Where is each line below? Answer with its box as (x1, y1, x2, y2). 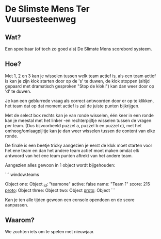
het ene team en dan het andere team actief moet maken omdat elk (5, 147, 140, 154)
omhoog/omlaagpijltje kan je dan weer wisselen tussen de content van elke (5, 128, 155, 134)
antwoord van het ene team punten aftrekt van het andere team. (5, 153, 133, 158)
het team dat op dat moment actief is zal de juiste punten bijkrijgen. (5, 103, 140, 109)
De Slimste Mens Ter (5, 3, 90, 15)
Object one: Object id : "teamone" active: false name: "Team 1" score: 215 (5, 181, 150, 188)
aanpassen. (5, 202, 28, 207)
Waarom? (5, 216, 35, 224)
